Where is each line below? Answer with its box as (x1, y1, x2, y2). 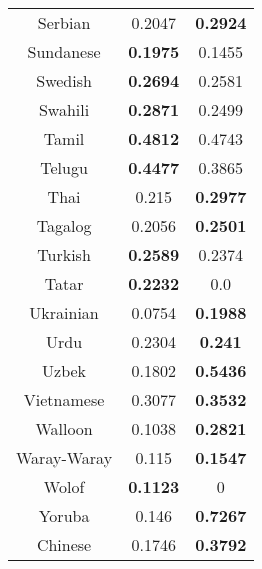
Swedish (36, 69, 92, 92)
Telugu (40, 156, 88, 179)
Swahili (38, 98, 90, 121)
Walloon (35, 417, 93, 440)
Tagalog (36, 214, 92, 237)
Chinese (36, 533, 92, 556)
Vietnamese (23, 388, 105, 411)
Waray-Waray (16, 446, 113, 469)
